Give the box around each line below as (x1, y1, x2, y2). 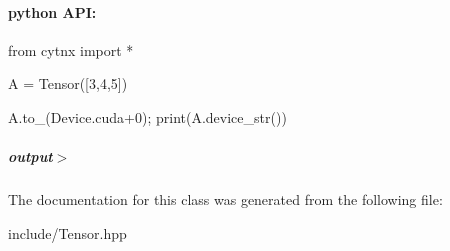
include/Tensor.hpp (8, 222, 127, 243)
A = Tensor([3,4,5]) (8, 73, 128, 94)
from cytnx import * (8, 39, 134, 60)
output (8, 146, 53, 167)
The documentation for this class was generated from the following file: (8, 189, 443, 210)
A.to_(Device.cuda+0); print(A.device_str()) (8, 106, 287, 127)
